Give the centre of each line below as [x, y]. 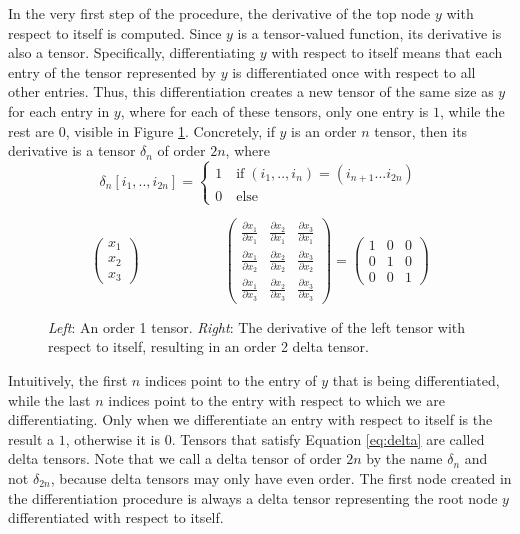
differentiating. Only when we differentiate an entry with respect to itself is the [250, 419]
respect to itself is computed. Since [115, 32]
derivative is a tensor [72, 150]
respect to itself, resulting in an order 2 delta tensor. [208, 346]
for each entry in [59, 110]
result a [31, 438]
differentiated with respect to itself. [116, 517]
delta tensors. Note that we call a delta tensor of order [175, 458]
